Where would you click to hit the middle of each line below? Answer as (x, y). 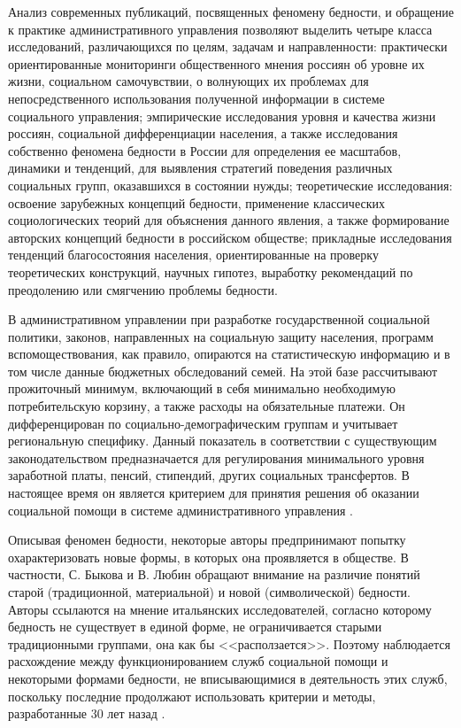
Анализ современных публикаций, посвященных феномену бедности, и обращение (231, 12)
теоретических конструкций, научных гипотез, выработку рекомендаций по (211, 271)
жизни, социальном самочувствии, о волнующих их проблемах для (188, 81)
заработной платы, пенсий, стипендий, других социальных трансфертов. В (209, 475)
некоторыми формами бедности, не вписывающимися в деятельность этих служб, (228, 678)
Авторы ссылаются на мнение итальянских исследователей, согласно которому (220, 609)
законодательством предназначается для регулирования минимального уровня (216, 457)
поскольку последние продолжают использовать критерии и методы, (192, 696)
